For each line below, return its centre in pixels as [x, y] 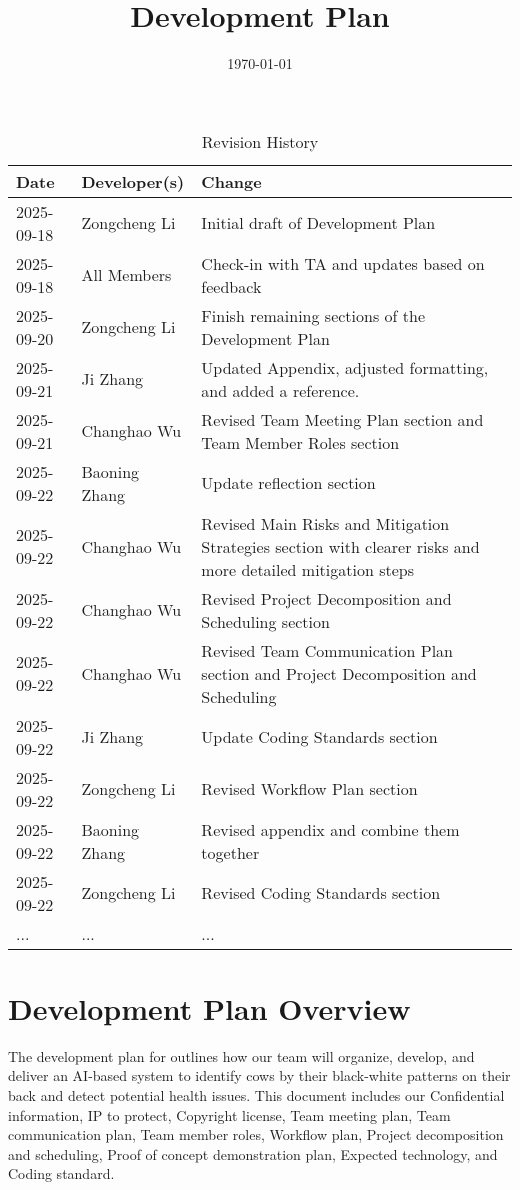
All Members [126, 275]
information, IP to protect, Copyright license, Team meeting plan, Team [229, 1114]
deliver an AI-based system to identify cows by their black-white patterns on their [259, 1075]
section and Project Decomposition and [339, 673]
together [230, 852]
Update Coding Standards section [319, 737]
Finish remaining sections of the [313, 315]
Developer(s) [133, 181]
